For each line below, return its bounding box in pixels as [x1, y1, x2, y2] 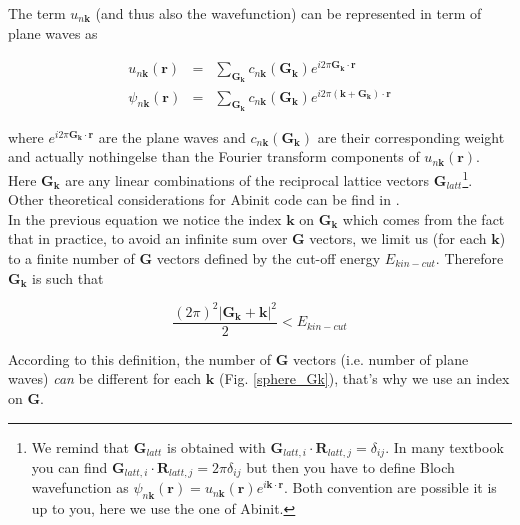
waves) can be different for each [8, 368, 202, 389]
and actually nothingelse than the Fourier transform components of [8, 146, 420, 167]
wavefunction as [31, 477, 129, 498]
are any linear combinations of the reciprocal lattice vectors [65, 169, 430, 190]
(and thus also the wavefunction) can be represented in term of [95, 3, 482, 23]
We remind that [31, 436, 130, 457]
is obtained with [167, 436, 266, 457]
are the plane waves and [98, 126, 246, 147]
